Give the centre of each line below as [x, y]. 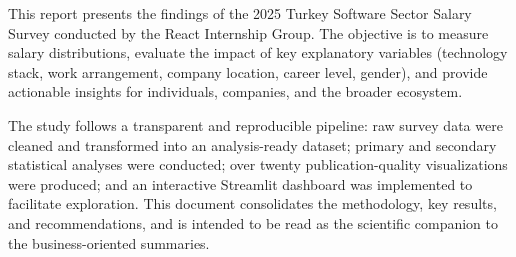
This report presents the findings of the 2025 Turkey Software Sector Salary [240, 13]
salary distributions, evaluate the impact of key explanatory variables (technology [258, 52]
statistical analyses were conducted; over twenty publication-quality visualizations [258, 164]
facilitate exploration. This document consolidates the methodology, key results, [252, 203]
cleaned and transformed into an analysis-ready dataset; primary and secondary [252, 144]
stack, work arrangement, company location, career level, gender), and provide [248, 71]
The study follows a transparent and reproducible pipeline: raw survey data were [255, 124]
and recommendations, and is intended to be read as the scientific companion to [253, 222]
